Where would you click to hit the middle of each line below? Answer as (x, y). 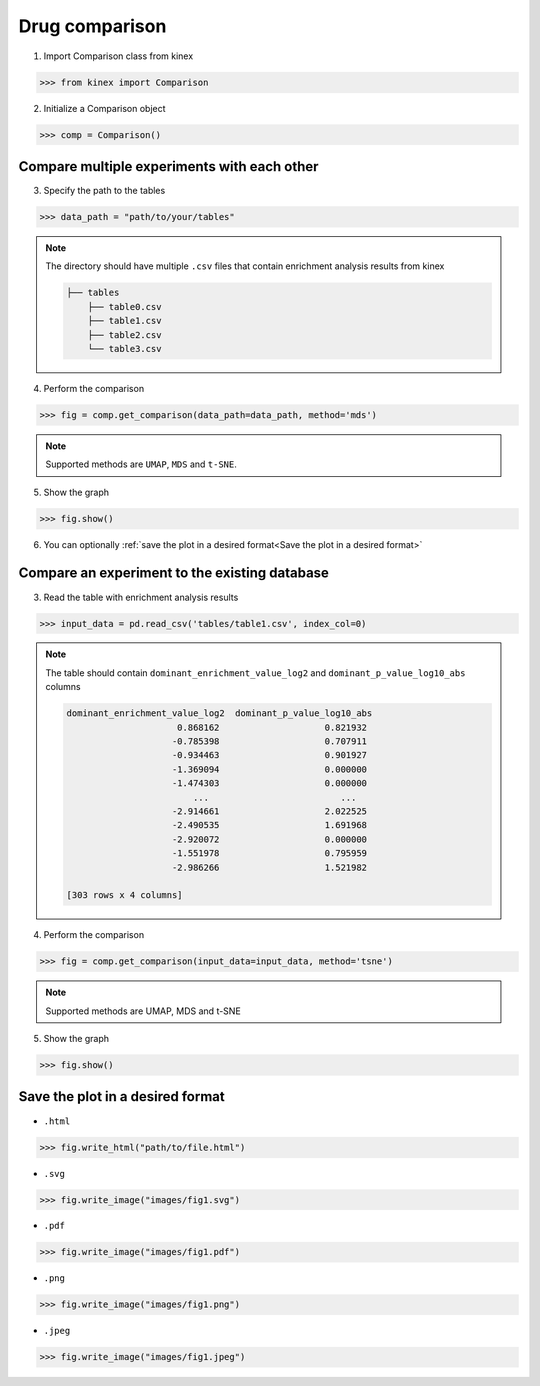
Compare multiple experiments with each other (168, 166)
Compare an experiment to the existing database (174, 573)
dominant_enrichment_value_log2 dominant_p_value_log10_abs (219, 713)
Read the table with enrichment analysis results (141, 597)
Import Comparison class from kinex (118, 56)
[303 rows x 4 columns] (125, 895)
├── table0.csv (124, 306)
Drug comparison (92, 26)
